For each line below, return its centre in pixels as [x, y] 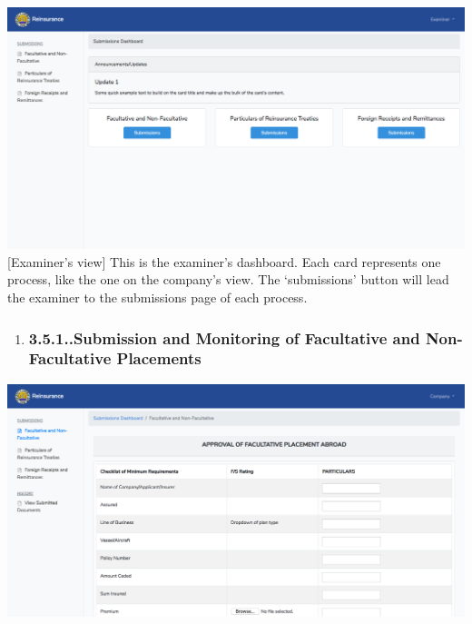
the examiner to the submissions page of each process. [157, 297]
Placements [159, 358]
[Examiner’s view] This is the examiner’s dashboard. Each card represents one [224, 261]
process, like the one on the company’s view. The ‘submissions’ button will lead [228, 279]
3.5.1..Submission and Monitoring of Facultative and [224, 337]
